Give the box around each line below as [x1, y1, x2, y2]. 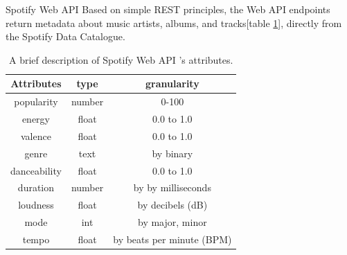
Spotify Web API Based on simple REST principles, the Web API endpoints [6, 2, 330, 16]
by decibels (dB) [137, 197, 208, 212]
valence [20, 128, 51, 143]
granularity [145, 76, 199, 91]
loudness [18, 197, 54, 212]
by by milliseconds [133, 180, 211, 195]
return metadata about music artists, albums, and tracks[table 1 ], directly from [6, 15, 342, 30]
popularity [14, 94, 58, 109]
